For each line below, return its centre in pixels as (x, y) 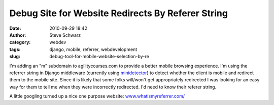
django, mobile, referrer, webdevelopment (93, 49)
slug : (15, 57)
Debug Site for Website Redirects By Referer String (119, 13)
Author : (18, 35)
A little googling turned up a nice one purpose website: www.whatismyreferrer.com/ (97, 96)
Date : (15, 28)
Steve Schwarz (65, 35)
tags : (15, 49)
